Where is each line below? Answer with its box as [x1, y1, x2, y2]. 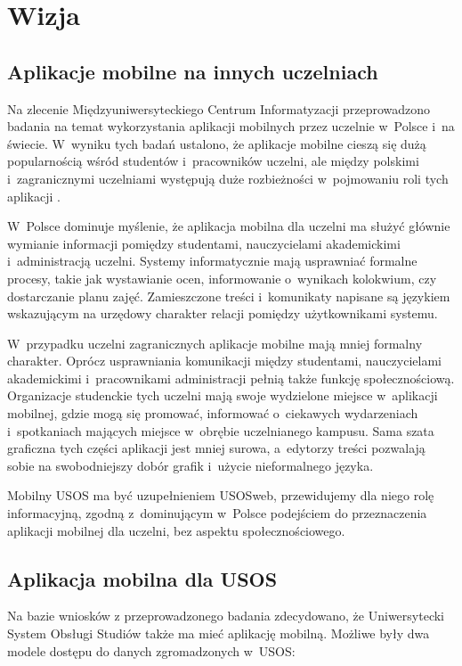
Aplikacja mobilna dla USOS [7, 564, 278, 592]
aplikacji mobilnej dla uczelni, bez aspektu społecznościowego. [7, 521, 345, 539]
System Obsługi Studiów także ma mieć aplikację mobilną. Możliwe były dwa [7, 624, 430, 643]
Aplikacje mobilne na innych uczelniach [7, 57, 378, 85]
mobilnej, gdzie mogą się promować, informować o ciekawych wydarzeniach [7, 404, 418, 423]
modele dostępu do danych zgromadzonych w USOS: [7, 641, 296, 660]
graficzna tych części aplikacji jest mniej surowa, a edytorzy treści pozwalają [7, 439, 426, 457]
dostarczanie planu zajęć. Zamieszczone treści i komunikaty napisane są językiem [7, 286, 450, 305]
